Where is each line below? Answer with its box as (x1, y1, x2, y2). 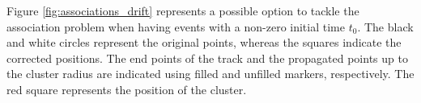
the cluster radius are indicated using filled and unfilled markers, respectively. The (6, 65, 415, 82)
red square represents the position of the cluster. (6, 80, 247, 97)
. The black (357, 18, 414, 35)
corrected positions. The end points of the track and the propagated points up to (6, 49, 408, 66)
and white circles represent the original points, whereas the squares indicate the (6, 34, 402, 51)
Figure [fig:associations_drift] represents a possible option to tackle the (6, 2, 359, 19)
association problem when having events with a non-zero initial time (6, 18, 345, 35)
